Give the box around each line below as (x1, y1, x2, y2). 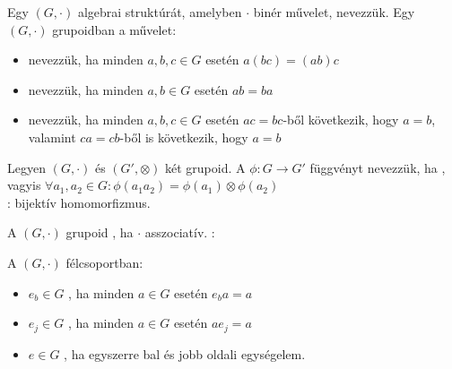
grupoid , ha (65, 223, 134, 242)
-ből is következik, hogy (119, 127, 248, 146)
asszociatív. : (144, 223, 215, 242)
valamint (28, 127, 76, 146)
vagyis (7, 176, 41, 194)
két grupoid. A (164, 158, 246, 176)
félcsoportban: (65, 253, 143, 271)
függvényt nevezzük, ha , (309, 158, 446, 176)
